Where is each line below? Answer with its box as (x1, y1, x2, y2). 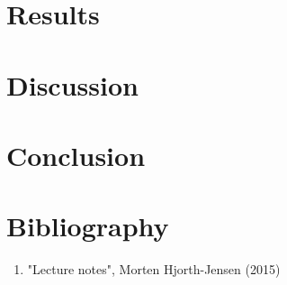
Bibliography (6, 207, 169, 244)
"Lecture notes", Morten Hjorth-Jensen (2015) (27, 260, 281, 279)
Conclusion (6, 136, 146, 173)
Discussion (6, 66, 139, 103)
